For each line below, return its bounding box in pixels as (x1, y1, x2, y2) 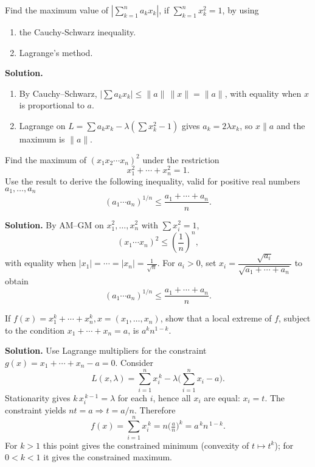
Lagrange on (19, 119, 66, 132)
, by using (222, 4, 259, 16)
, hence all (153, 391, 191, 404)
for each (117, 391, 148, 404)
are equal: (204, 391, 240, 404)
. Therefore (134, 403, 176, 416)
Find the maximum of (5, 153, 86, 166)
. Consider (115, 356, 153, 368)
